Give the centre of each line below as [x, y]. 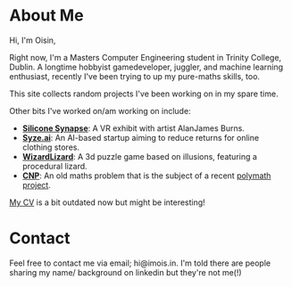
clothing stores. [51, 147]
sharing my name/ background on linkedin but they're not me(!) [126, 272]
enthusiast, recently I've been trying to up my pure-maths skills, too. [135, 76]
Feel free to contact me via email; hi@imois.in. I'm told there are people [140, 263]
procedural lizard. [54, 166]
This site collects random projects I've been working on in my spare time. [144, 94]
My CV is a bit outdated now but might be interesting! [107, 202]
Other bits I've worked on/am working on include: [100, 111]
